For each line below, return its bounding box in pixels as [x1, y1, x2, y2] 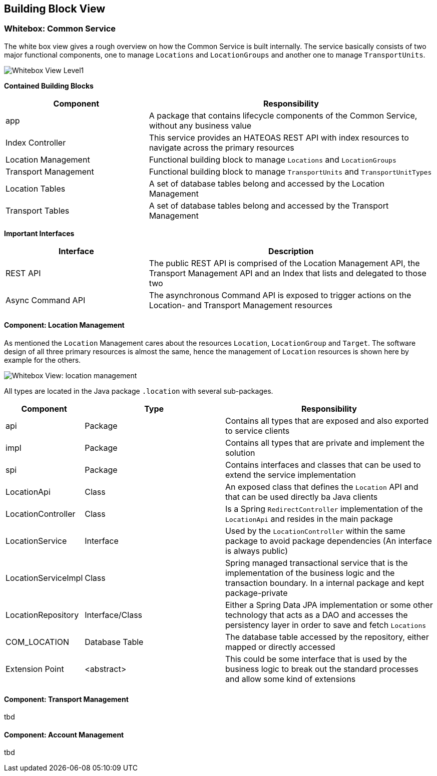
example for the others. [4, 356, 81, 365]
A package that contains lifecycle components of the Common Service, [149, 110, 417, 121]
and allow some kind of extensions [225, 674, 356, 684]
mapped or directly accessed [225, 642, 335, 652]
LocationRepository [6, 610, 79, 620]
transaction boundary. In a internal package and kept [225, 578, 424, 588]
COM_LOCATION [6, 637, 70, 647]
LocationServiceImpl [6, 573, 83, 583]
